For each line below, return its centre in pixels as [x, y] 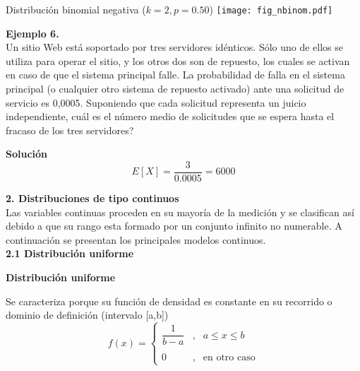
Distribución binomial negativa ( [76, 9]
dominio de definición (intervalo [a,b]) [87, 315]
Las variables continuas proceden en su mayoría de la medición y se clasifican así [180, 212]
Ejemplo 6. [32, 33]
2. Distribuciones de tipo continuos [92, 198]
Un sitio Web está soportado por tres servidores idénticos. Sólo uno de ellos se [175, 47]
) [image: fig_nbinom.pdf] [271, 9]
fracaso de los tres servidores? [70, 130]
